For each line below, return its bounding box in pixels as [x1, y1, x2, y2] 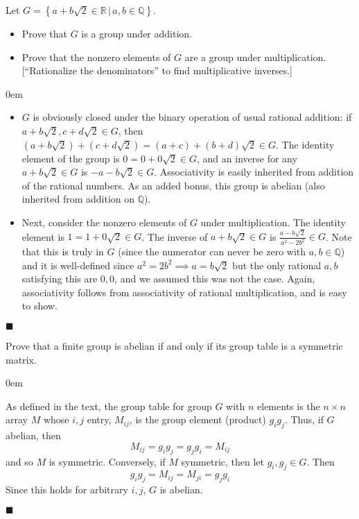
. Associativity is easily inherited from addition [154, 164, 354, 179]
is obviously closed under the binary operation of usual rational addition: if [33, 110, 352, 124]
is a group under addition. [81, 26, 192, 40]
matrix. [6, 352, 37, 366]
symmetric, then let [181, 454, 264, 468]
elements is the [257, 398, 320, 413]
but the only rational [232, 257, 322, 272]
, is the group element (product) [129, 412, 266, 427]
